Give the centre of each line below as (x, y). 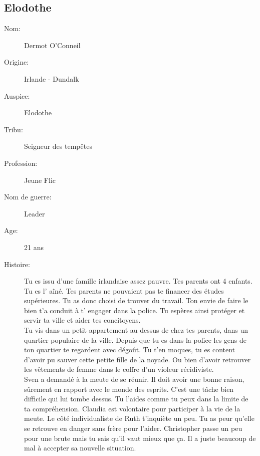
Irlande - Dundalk (52, 78)
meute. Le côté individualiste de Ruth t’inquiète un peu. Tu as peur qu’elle (139, 418)
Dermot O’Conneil (52, 45)
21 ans (34, 247)
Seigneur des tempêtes (58, 146)
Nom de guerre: (28, 197)
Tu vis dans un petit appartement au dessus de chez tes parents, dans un (136, 330)
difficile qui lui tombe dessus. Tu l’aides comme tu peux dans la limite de (136, 399)
